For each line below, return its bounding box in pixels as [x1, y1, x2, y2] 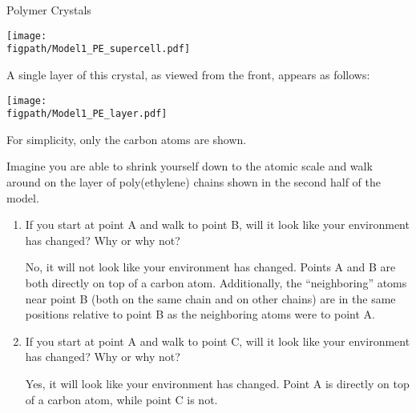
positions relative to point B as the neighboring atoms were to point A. [25, 306, 375, 323]
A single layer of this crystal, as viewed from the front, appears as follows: [6, 66, 370, 82]
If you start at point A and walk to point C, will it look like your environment [25, 332, 410, 349]
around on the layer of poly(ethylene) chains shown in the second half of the [6, 174, 381, 190]
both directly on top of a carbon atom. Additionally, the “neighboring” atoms [25, 274, 407, 291]
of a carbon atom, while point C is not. [25, 391, 218, 407]
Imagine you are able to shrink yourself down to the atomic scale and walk [6, 158, 373, 174]
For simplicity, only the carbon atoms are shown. [6, 130, 247, 147]
